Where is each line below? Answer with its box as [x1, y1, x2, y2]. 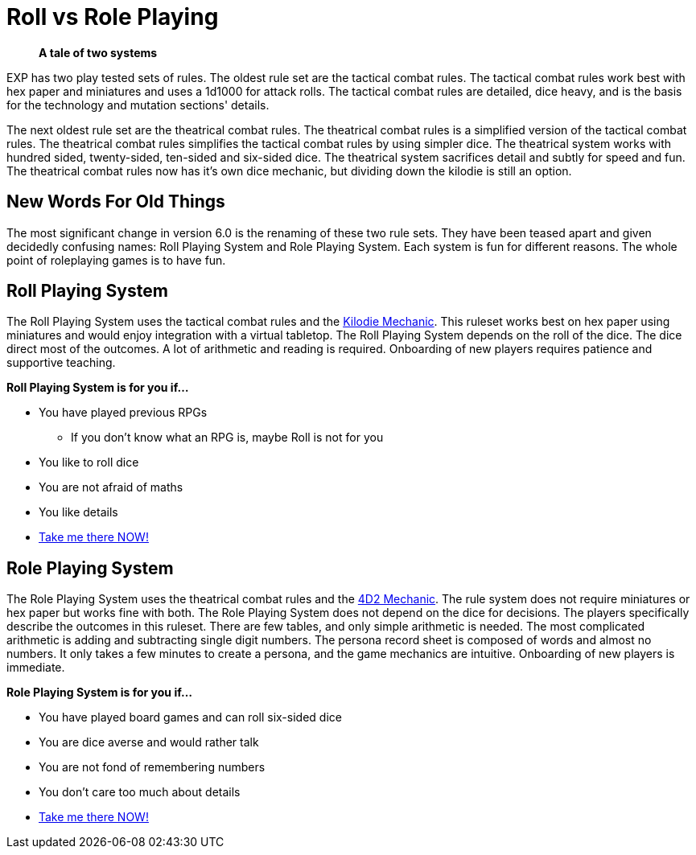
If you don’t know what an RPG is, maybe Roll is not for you [71, 430, 384, 445]
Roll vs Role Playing [6, 3, 219, 31]
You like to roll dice [39, 455, 139, 470]
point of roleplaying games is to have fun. [6, 253, 226, 267]
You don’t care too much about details [39, 785, 241, 800]
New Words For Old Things [6, 191, 225, 212]
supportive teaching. [6, 356, 116, 370]
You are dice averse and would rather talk [39, 735, 259, 750]
